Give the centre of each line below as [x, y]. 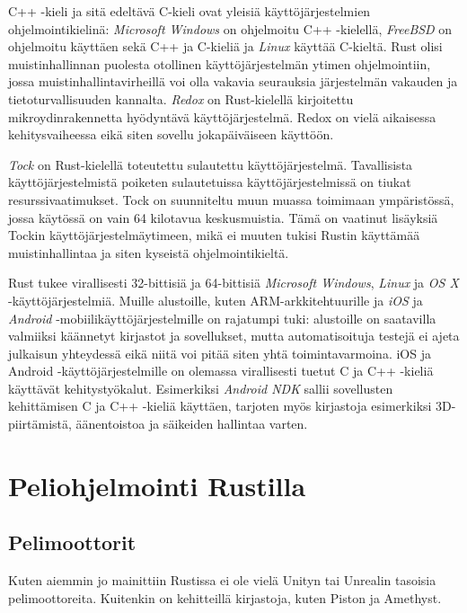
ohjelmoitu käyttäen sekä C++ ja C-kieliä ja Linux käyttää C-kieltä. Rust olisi [225, 46]
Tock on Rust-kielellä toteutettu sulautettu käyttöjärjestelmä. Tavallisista [211, 164]
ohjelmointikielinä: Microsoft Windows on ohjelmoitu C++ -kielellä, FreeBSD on [230, 28]
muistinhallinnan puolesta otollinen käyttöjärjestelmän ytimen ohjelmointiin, [220, 63]
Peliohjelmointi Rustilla [157, 485]
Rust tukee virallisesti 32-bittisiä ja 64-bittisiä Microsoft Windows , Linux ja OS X [233, 283]
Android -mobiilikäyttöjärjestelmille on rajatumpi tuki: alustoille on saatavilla [222, 318]
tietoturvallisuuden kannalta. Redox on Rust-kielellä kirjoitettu [181, 98]
